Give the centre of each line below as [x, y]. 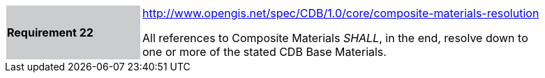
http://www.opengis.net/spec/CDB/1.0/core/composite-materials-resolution [341, 13]
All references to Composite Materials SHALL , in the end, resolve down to [335, 38]
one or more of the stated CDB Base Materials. [264, 52]
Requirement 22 [50, 32]
